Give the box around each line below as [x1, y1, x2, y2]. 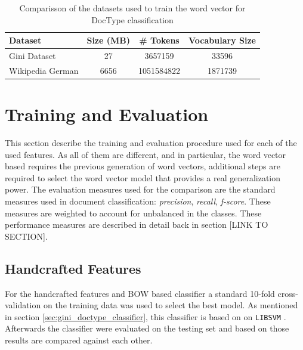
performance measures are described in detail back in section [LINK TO [5, 218, 268, 231]
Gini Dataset [9, 49, 56, 62]
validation [5, 299, 41, 311]
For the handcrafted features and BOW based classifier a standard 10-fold [5, 287, 275, 299]
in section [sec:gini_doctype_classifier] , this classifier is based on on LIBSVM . [5, 310, 286, 323]
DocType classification [91, 13, 174, 26]
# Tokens [139, 34, 180, 47]
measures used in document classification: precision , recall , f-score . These [5, 195, 271, 207]
